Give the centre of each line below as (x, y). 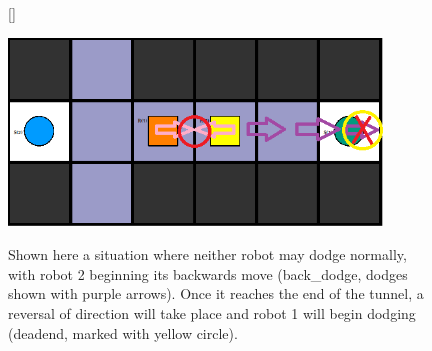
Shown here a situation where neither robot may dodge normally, (207, 254)
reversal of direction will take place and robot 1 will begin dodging (212, 312)
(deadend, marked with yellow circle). (123, 332)
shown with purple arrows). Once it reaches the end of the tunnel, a (216, 293)
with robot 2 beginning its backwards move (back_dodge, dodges (208, 273)
